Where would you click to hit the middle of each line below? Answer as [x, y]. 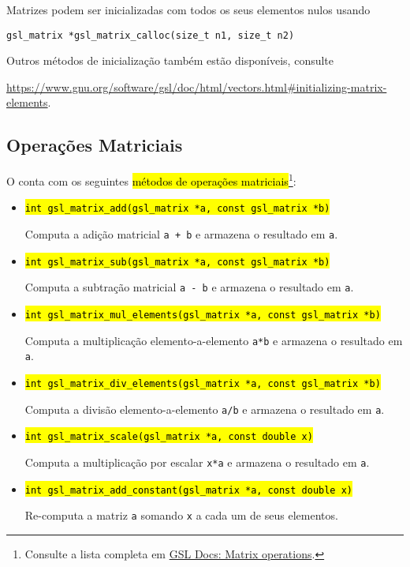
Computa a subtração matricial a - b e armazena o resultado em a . [189, 287]
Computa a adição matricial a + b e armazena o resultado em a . [181, 234]
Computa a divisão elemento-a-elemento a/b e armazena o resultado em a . [205, 409]
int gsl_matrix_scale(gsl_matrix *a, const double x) [169, 437]
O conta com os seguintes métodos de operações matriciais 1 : [151, 180]
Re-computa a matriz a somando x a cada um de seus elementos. [181, 515]
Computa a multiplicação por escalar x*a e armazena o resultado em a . [197, 462]
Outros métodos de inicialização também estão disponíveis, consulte [170, 60]
